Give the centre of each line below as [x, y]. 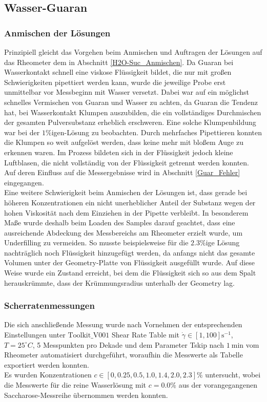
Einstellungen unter [35, 335]
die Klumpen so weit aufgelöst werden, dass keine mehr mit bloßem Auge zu [124, 142]
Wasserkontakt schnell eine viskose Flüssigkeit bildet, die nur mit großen [118, 72]
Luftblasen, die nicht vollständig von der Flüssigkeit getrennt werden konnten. [127, 162]
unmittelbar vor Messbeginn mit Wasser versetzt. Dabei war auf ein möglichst [127, 92]
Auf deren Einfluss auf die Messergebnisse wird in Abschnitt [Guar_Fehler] [122, 172]
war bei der [22, 132]
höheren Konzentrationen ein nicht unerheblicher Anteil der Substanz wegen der [130, 202]
